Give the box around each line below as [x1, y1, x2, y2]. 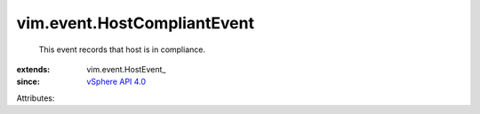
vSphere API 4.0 [86, 76, 147, 87]
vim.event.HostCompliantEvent [16, 13, 255, 33]
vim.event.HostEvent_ [86, 64, 166, 74]
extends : [16, 64, 51, 74]
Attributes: [16, 93, 55, 103]
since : [16, 76, 40, 87]
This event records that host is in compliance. [38, 44, 206, 55]
